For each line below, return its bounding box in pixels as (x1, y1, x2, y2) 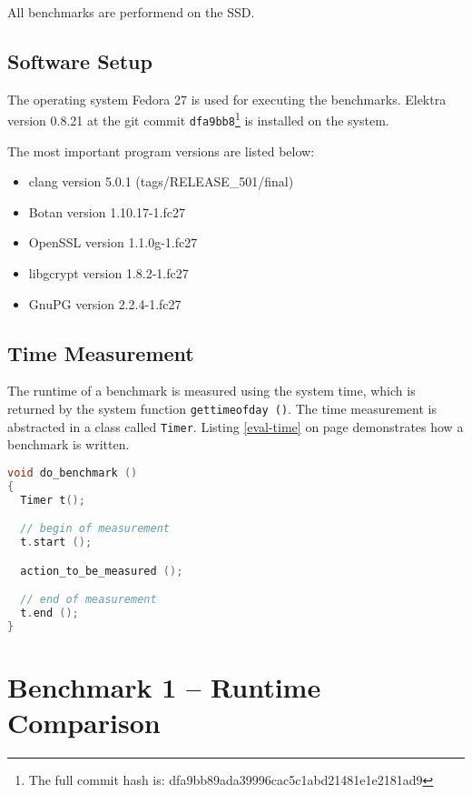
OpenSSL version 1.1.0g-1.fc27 (28, 233, 198, 252)
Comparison (7, 704, 161, 741)
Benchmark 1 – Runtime (7, 668, 321, 705)
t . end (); (20, 607, 79, 620)
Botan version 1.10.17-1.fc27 (28, 202, 185, 221)
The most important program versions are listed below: (7, 141, 315, 160)
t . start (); (20, 536, 93, 549)
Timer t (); (20, 493, 85, 507)
